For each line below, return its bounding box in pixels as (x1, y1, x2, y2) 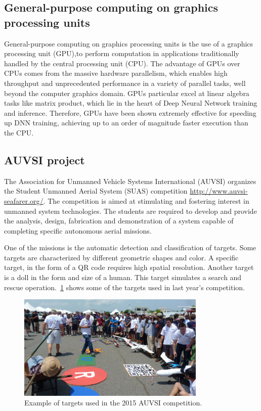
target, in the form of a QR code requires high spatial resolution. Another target (4, 262, 254, 272)
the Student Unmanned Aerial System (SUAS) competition (4, 186, 188, 196)
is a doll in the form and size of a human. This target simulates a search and (4, 272, 242, 283)
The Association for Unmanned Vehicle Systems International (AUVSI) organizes (4, 175, 256, 186)
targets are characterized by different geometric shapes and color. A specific (4, 252, 239, 262)
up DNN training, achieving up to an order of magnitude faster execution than (4, 117, 248, 128)
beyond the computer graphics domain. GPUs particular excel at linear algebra (4, 87, 249, 98)
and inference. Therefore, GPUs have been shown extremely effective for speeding (4, 107, 256, 118)
